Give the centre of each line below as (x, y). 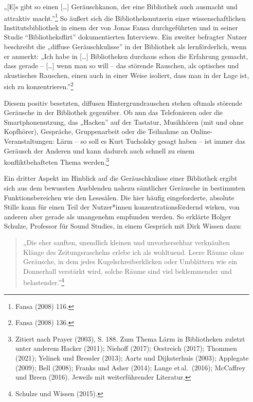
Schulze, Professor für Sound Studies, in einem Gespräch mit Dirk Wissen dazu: (123, 226)
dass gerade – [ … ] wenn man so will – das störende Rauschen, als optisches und (121, 66)
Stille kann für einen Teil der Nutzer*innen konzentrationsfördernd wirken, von (122, 207)
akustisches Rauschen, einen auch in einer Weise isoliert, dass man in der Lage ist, (126, 75)
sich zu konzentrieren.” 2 (39, 86)
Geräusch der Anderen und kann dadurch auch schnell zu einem (99, 150)
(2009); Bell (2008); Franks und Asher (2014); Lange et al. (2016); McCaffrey (130, 367)
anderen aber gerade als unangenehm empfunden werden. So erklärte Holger (117, 216)
